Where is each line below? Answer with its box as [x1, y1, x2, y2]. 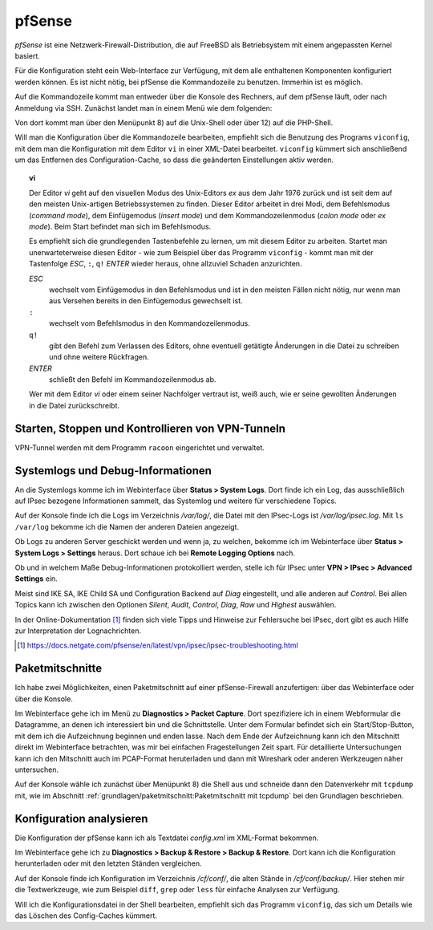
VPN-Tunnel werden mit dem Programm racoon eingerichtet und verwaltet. [14, 442, 265, 453]
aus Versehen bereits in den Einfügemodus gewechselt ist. [49, 296, 244, 306]
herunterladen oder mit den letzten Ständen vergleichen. [14, 859, 202, 868]
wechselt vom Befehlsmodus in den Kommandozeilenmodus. [49, 319, 250, 328]
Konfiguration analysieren [14, 811, 148, 826]
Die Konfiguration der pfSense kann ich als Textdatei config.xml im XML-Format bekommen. [14, 833, 319, 843]
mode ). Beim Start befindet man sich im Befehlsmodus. [29, 221, 212, 232]
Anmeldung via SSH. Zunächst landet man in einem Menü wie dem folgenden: [14, 103, 273, 112]
